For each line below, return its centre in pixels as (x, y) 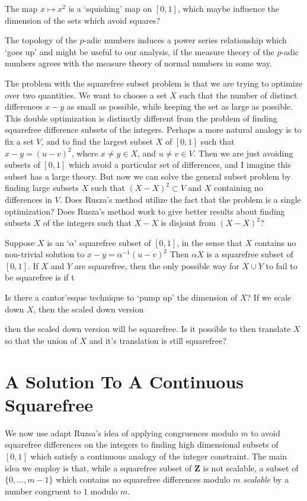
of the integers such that (87, 223)
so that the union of (41, 340)
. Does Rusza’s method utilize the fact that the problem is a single (180, 199)
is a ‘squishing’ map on (110, 8)
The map (21, 8)
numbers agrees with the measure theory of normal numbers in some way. (138, 63)
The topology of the (41, 40)
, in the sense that (210, 242)
